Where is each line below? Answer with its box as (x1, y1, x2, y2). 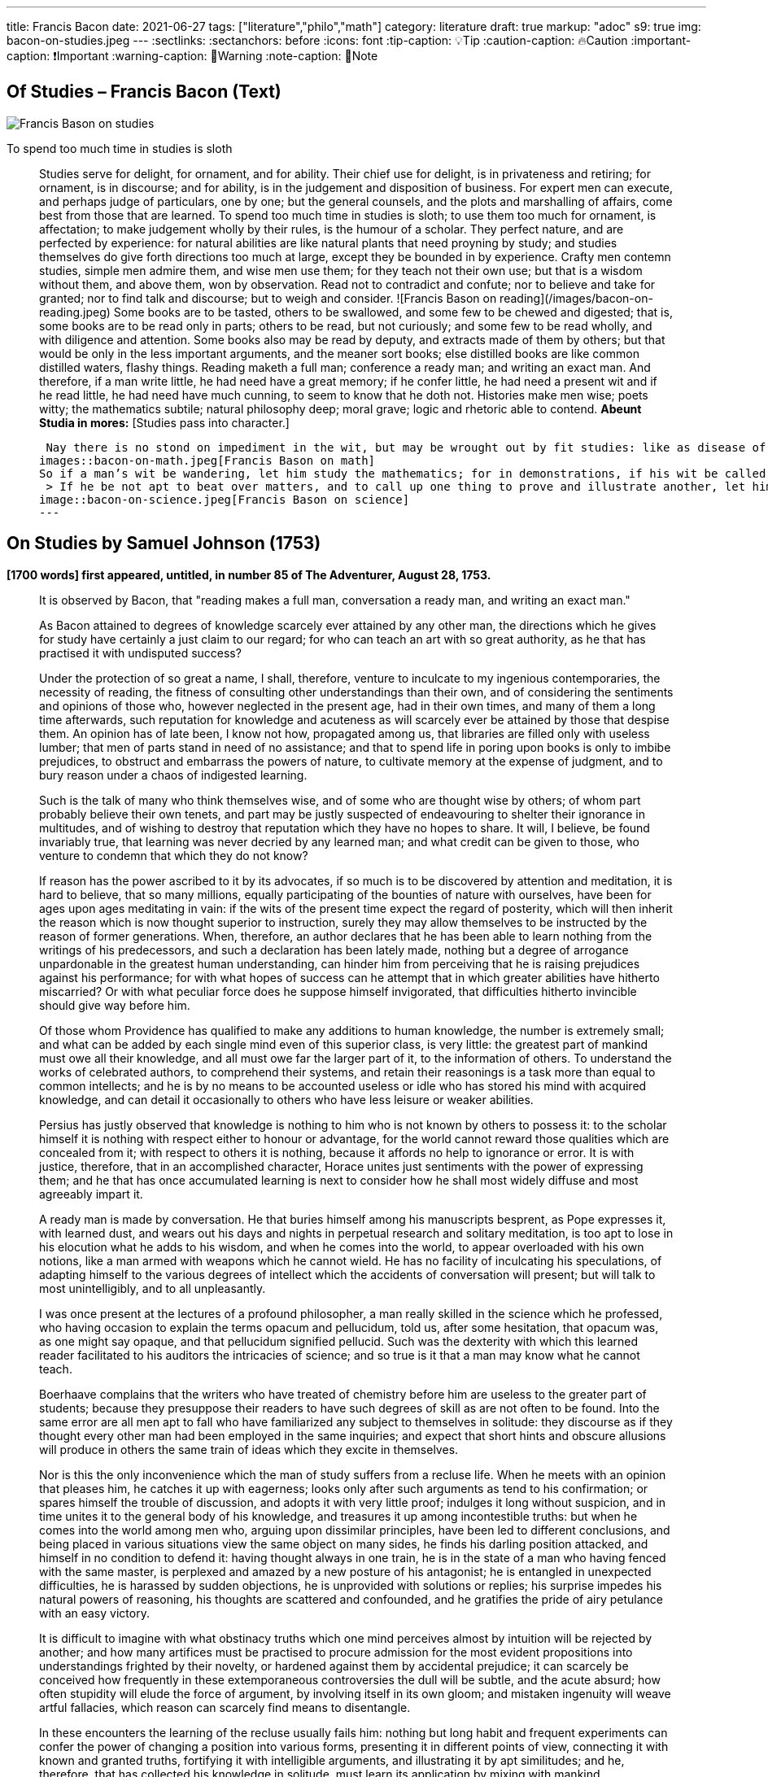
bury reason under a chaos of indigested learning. (39, 767, 308, 782)
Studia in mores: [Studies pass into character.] (39, 415, 290, 430)
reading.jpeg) (39, 304, 111, 319)
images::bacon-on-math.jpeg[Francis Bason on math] (39, 453, 376, 467)
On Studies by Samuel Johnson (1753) (7, 533, 321, 554)
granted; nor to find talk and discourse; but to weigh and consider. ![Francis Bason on (39, 290, 497, 305)
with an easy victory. (39, 1605, 150, 1620)
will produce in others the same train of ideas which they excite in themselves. (39, 1442, 459, 1456)
